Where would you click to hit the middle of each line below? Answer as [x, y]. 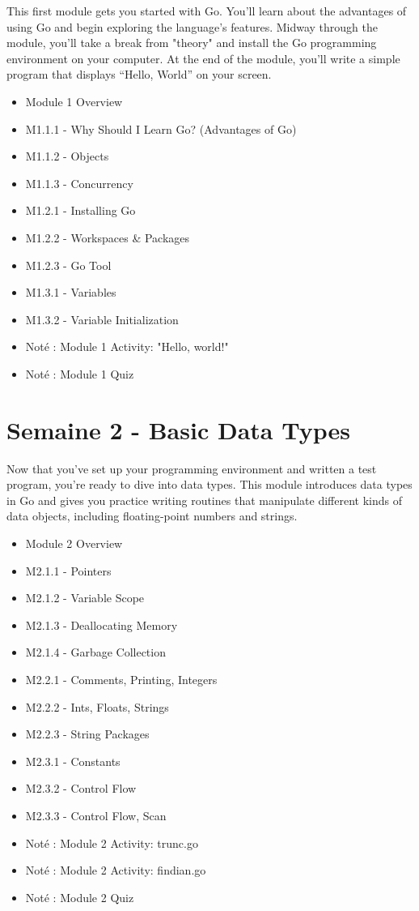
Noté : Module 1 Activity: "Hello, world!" [127, 346]
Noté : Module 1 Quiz [80, 373]
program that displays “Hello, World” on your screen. [139, 74]
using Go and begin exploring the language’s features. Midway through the [193, 26]
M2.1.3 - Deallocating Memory [102, 624]
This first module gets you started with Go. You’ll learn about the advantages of [207, 11]
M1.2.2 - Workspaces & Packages [108, 237]
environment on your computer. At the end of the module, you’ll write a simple [203, 58]
